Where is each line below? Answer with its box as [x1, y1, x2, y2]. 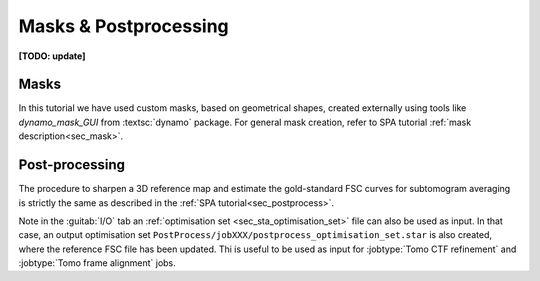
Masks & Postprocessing [18, 15, 229, 37]
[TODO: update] [18, 50, 86, 62]
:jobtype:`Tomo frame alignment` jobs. [18, 257, 177, 269]
